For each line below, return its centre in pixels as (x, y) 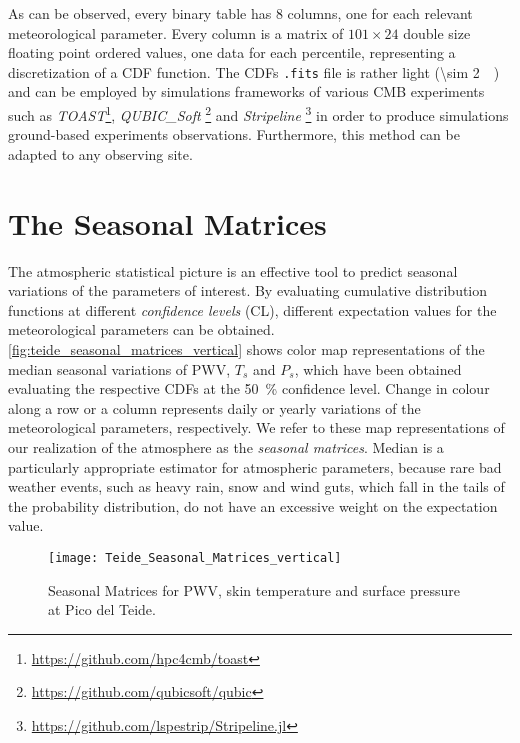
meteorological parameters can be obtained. (141, 329)
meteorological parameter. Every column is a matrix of (176, 32)
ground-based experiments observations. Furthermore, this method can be (234, 134)
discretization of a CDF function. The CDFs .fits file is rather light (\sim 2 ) (254, 71)
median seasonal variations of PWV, (119, 368)
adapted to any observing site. (100, 153)
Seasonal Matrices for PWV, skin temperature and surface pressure (254, 589)
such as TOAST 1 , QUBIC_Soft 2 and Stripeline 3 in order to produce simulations (258, 113)
